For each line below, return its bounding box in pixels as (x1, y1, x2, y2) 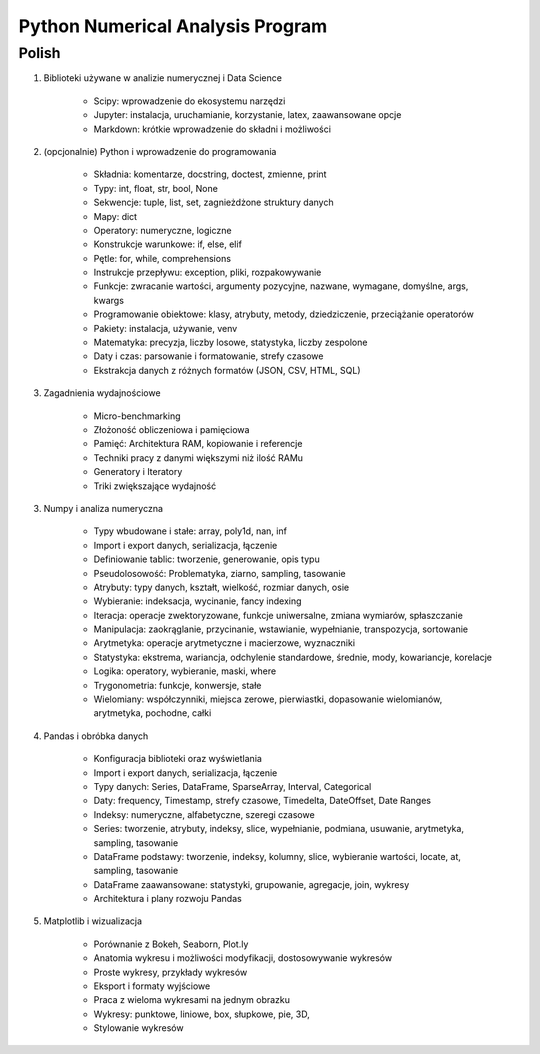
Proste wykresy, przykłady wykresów (93, 966, 248, 978)
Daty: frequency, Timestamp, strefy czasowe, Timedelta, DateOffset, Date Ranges (93, 795, 432, 807)
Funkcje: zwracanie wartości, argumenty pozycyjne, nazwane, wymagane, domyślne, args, (93, 280, 469, 292)
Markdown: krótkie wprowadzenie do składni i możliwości (93, 123, 332, 135)
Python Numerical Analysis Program (18, 15, 328, 37)
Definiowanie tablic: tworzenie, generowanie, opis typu (93, 553, 320, 565)
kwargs (93, 294, 125, 306)
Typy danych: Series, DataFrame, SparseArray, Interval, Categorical (93, 780, 372, 792)
